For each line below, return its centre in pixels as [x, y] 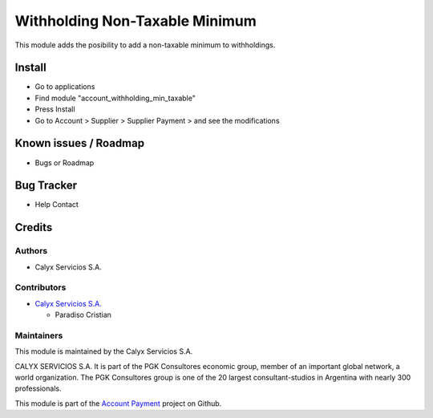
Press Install [55, 109]
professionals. [38, 388]
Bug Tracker [46, 186]
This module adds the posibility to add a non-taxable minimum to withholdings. [145, 45]
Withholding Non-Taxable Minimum [136, 21]
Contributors [40, 287]
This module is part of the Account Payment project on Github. [118, 403]
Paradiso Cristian [83, 315]
